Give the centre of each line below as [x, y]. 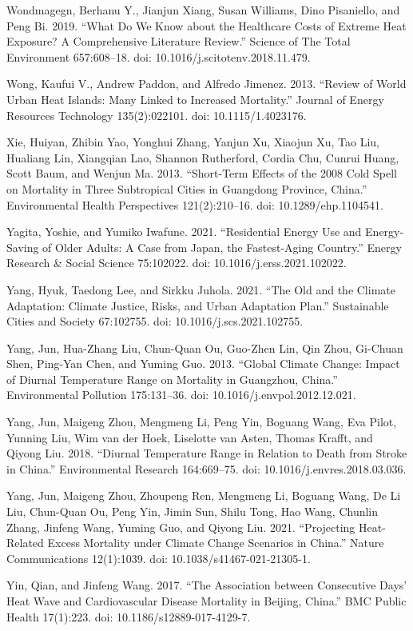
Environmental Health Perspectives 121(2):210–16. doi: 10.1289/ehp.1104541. [195, 204]
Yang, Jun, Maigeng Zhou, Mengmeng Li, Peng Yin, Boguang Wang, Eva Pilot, [202, 422]
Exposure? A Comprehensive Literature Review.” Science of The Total [179, 41]
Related [25, 543]
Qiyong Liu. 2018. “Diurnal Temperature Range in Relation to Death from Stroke [207, 453]
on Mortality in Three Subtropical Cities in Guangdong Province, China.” [187, 188]
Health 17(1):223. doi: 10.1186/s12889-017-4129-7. [129, 616]
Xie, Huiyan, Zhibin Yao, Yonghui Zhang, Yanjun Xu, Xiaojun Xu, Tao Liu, [193, 142]
